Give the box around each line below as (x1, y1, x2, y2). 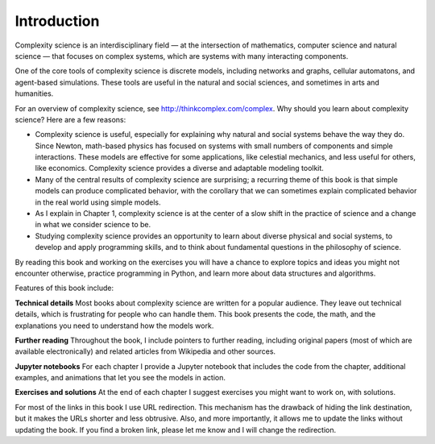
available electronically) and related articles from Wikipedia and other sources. (14, 346, 276, 356)
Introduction (14, 12, 100, 30)
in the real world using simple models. (35, 197, 161, 207)
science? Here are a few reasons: (14, 114, 126, 124)
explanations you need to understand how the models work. (14, 321, 214, 330)
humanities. (14, 89, 54, 98)
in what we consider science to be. (35, 220, 151, 230)
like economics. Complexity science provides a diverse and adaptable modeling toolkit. (35, 164, 324, 173)
